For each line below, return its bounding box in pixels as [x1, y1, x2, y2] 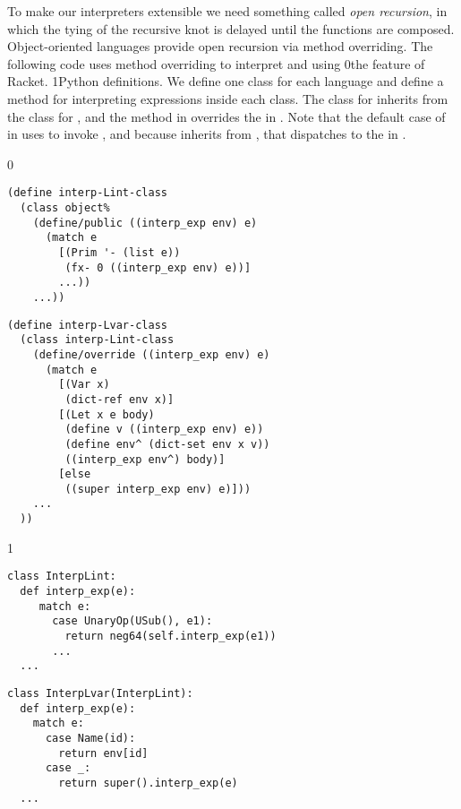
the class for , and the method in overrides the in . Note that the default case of [7, 107, 446, 125]
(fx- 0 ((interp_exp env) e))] [64, 261, 252, 274]
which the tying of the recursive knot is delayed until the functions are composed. [7, 19, 455, 38]
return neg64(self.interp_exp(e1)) [64, 630, 277, 642]
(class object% [20, 202, 110, 214]
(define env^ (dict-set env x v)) [64, 437, 270, 451]
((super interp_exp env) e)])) [64, 482, 252, 495]
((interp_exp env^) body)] [64, 452, 226, 466]
